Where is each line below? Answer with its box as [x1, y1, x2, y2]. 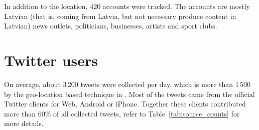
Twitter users [4, 49, 98, 70]
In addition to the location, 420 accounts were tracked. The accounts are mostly [4, 1, 250, 11]
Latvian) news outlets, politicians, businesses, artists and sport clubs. [4, 20, 217, 31]
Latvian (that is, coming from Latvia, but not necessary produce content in [4, 10, 236, 21]
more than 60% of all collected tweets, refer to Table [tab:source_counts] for [4, 108, 240, 118]
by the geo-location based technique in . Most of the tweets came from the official [4, 88, 255, 99]
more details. [4, 118, 44, 128]
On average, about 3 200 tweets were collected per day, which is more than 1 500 [4, 78, 251, 89]
